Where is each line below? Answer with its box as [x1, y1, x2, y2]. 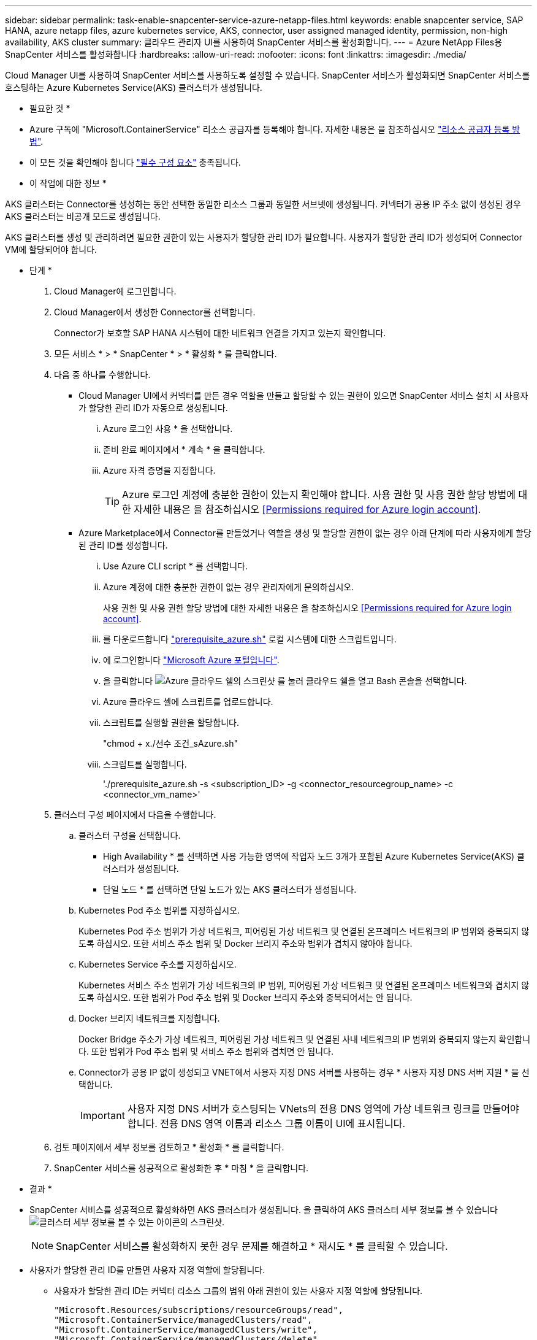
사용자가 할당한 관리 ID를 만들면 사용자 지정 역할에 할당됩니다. [29, 1265, 265, 1275]
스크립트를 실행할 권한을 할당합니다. [103, 717, 239, 728]
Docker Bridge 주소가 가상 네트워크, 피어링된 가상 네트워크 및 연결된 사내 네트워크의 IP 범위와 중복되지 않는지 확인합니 [78, 1034, 531, 1044]
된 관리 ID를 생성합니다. [78, 540, 168, 550]
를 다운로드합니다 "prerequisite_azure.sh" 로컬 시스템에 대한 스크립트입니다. [103, 634, 397, 644]
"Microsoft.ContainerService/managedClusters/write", [54, 1325, 318, 1334]
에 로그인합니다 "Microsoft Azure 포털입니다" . [103, 655, 280, 665]
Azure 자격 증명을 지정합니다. [103, 465, 216, 476]
